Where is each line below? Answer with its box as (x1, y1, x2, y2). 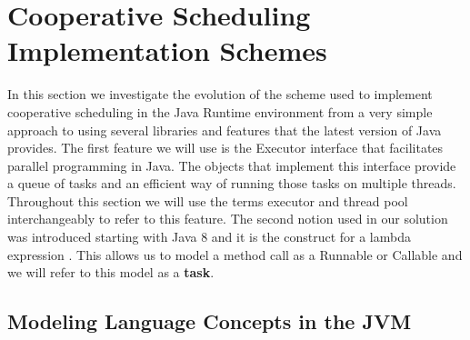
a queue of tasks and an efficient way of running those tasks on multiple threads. (7, 174, 456, 193)
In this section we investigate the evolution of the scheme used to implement (7, 85, 433, 104)
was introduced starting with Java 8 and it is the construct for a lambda (7, 227, 411, 246)
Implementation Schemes (7, 32, 327, 69)
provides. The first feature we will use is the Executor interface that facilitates (7, 138, 444, 157)
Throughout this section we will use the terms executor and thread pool (7, 191, 408, 210)
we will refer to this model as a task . (7, 263, 215, 282)
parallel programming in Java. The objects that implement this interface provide (7, 155, 456, 175)
